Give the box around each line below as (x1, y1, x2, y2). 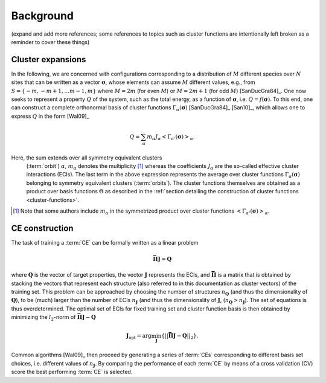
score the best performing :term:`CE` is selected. (11, 369, 133, 376)
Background (11, 9, 74, 22)
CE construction (11, 223, 74, 233)
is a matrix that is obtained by (217, 271, 291, 278)
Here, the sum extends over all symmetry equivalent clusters (11, 154, 162, 161)
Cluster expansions (11, 54, 86, 65)
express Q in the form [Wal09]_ (11, 112, 90, 120)
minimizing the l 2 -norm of (11, 314, 76, 322)
